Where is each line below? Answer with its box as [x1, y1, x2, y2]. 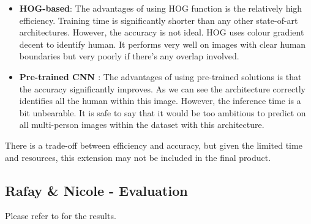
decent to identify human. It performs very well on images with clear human [19, 37, 306, 50]
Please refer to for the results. [5, 209, 116, 222]
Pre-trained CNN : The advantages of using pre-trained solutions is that [19, 70, 302, 83]
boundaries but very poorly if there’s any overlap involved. [19, 50, 239, 62]
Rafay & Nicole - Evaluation [5, 181, 188, 200]
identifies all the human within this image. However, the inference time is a [19, 94, 301, 107]
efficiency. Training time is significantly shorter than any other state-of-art [19, 13, 298, 26]
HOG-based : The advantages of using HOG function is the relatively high [19, 2, 302, 14]
